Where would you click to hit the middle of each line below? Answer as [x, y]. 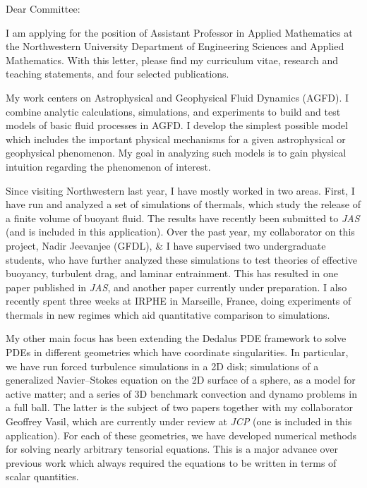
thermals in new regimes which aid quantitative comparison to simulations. [168, 314]
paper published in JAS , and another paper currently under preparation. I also [176, 287]
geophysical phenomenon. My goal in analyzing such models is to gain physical [176, 153]
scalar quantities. [42, 476]
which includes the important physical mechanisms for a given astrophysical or [176, 139]
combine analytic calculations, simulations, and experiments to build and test [173, 111]
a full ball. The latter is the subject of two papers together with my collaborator [179, 407]
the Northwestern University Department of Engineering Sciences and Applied [175, 46]
